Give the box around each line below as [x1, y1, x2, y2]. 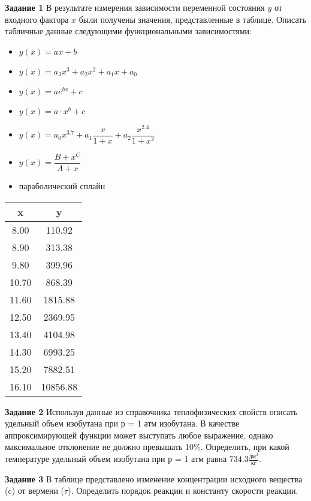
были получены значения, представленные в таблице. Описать [78, 13, 306, 25]
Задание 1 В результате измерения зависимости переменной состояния [5, 1, 265, 13]
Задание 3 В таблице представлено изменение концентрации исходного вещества [5, 472, 303, 485]
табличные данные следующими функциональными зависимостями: [5, 25, 252, 37]
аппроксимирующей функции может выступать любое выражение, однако [5, 428, 273, 441]
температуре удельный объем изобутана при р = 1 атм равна [5, 452, 227, 465]
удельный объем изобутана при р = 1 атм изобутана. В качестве [5, 417, 240, 430]
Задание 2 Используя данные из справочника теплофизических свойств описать [5, 405, 298, 417]
